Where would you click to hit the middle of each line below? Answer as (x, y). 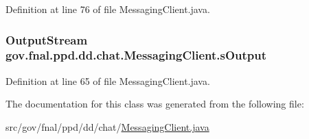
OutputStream (47, 39)
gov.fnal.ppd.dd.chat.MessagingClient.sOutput (136, 55)
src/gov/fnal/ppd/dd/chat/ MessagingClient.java (107, 126)
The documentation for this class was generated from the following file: (155, 104)
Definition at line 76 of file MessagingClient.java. (108, 9)
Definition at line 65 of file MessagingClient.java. (108, 80)
